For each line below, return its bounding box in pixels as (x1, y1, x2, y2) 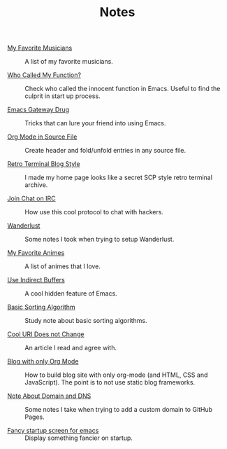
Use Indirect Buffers (7, 276, 65, 284)
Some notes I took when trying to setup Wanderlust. (24, 235, 175, 244)
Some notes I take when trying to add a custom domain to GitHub (24, 406, 213, 414)
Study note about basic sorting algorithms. (24, 317, 148, 325)
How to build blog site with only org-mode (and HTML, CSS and (24, 371, 208, 379)
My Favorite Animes (7, 249, 65, 257)
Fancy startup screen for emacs (7, 427, 99, 435)
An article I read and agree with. (24, 344, 117, 352)
